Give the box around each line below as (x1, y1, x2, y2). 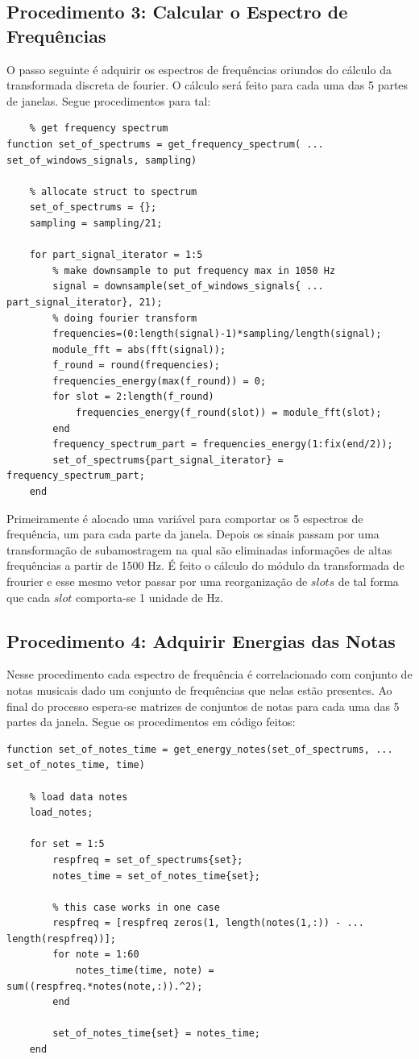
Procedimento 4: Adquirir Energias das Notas (6, 628, 396, 653)
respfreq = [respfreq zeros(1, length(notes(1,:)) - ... (52, 917, 364, 929)
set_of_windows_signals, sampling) (6, 154, 197, 166)
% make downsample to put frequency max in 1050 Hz (52, 264, 336, 276)
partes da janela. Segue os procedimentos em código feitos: (6, 713, 296, 730)
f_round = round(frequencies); (52, 359, 220, 372)
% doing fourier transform (52, 312, 197, 324)
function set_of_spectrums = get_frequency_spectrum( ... (6, 138, 324, 150)
